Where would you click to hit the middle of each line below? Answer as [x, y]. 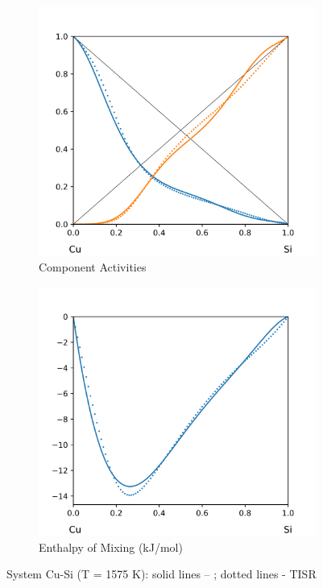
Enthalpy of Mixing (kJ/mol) [111, 547]
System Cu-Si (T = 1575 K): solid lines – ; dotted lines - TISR [161, 574]
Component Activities [93, 266]
